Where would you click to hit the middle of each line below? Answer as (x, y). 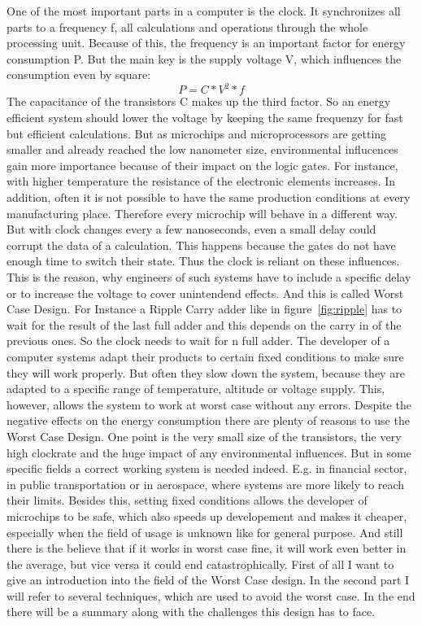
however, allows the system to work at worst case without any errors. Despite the (209, 404)
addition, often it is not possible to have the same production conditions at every (209, 197)
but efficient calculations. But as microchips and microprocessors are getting (197, 133)
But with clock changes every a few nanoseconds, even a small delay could (191, 229)
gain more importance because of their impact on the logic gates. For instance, (202, 165)
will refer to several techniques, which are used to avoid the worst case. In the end (211, 595)
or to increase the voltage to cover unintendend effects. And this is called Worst (205, 293)
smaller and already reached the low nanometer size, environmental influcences (202, 149)
